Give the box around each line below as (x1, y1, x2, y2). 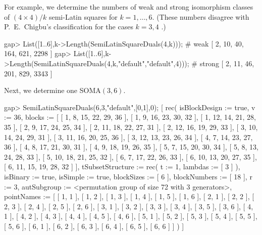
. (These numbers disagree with (152, 11, 249, 22)
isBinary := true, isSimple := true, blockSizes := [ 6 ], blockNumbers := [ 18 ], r (4, 171, 252, 181)
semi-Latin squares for (48, 11, 118, 22)
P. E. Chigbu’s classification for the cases (4, 21, 133, 32)
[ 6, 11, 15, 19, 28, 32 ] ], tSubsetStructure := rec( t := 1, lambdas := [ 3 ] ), (4, 161, 240, 172)
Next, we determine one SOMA (4, 85, 101, 96)
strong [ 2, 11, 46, (199, 58, 254, 68)
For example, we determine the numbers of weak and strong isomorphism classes (4, 2, 253, 12)
